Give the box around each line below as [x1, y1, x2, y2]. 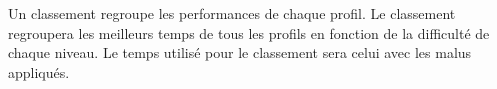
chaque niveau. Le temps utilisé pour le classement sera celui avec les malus [8, 42, 472, 63]
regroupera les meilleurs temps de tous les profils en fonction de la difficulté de [8, 22, 490, 43]
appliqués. [8, 61, 70, 82]
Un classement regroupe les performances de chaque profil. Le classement [8, 3, 456, 23]
